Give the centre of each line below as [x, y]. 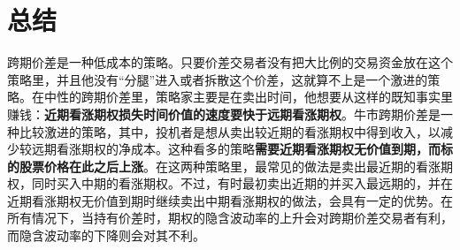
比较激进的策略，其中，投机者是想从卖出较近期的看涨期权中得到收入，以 [230, 131]
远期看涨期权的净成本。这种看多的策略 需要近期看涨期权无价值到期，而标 [242, 149]
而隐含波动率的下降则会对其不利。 [106, 235]
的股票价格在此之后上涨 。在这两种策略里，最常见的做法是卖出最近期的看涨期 [230, 166]
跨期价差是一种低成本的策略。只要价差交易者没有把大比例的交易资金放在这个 [230, 62]
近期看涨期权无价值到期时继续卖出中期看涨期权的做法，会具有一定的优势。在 [230, 200]
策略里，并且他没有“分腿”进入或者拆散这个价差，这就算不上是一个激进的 [218, 79]
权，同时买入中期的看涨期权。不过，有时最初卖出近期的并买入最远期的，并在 [230, 183]
